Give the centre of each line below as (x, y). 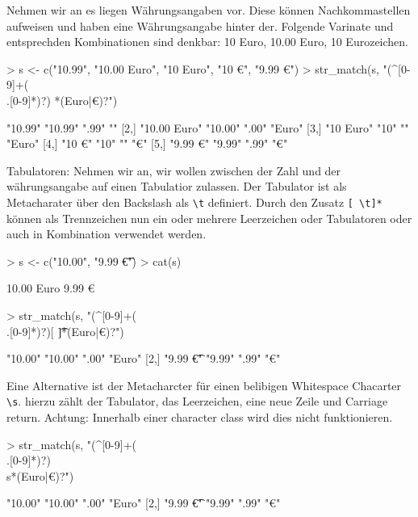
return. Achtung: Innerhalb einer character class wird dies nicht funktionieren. (200, 417)
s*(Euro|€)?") (40, 475)
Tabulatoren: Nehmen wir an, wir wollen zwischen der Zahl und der (174, 170)
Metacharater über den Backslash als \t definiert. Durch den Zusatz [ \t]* (194, 202)
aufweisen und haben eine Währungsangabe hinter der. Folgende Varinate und (200, 25)
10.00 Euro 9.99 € (51, 288)
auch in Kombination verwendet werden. (107, 234)
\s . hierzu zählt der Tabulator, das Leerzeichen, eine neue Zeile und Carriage (197, 401)
